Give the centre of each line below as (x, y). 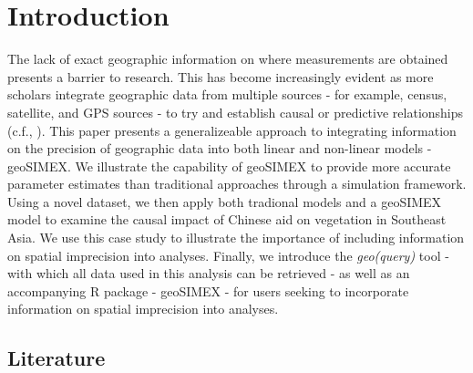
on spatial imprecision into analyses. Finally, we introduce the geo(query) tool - (228, 255)
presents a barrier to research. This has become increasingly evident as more (221, 76)
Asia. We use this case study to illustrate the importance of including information (236, 238)
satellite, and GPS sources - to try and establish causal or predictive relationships (236, 112)
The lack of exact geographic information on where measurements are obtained (228, 59)
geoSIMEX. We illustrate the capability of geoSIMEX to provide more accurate (229, 166)
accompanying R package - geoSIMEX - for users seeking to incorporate (208, 290)
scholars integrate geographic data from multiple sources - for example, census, (227, 94)
